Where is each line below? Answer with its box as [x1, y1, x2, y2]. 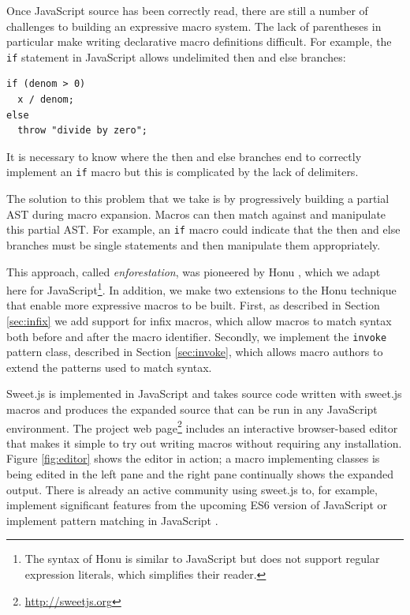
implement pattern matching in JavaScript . [6, 512, 218, 528]
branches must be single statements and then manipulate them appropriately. [6, 236, 381, 253]
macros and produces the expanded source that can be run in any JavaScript [6, 400, 378, 417]
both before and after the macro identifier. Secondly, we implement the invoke [6, 328, 387, 344]
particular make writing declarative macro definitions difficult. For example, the [6, 33, 392, 50]
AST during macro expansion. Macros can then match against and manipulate [6, 205, 386, 222]
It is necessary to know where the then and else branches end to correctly [6, 148, 362, 164]
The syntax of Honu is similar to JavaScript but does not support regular [24, 550, 380, 567]
